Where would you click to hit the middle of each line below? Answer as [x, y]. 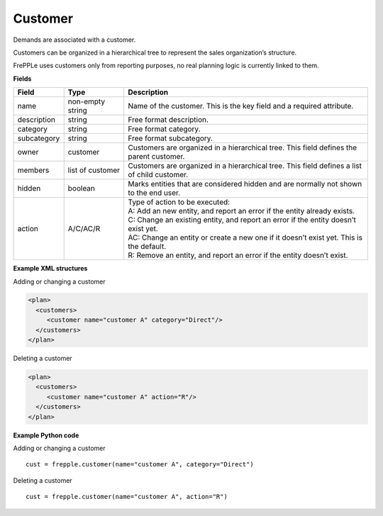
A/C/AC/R [84, 229]
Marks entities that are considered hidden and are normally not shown [245, 184]
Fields [22, 79]
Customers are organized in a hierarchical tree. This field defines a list [245, 166]
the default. [147, 247]
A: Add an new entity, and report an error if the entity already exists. [241, 211]
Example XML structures [50, 269]
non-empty [87, 101]
